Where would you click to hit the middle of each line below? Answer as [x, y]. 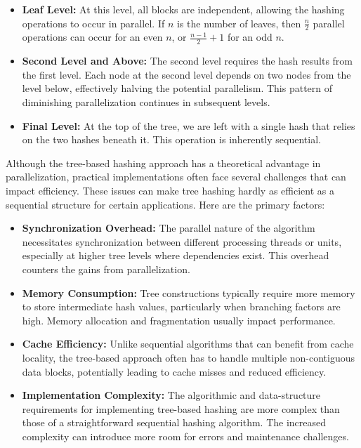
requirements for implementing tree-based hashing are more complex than [181, 408]
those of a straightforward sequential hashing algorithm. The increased [174, 422]
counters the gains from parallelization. [106, 269]
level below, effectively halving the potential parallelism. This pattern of [177, 88]
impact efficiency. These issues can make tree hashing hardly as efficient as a [170, 190]
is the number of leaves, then [239, 23]
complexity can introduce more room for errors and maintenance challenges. [185, 436]
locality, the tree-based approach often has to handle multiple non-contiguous [189, 357]
